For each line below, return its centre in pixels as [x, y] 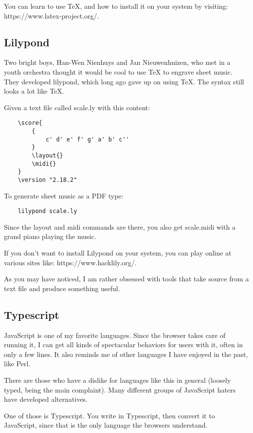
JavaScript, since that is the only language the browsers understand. [106, 425]
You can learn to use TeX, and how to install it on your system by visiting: [116, 6]
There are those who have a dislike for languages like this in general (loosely [117, 380]
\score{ [30, 123]
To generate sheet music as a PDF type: [64, 195]
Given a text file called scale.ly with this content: [77, 107]
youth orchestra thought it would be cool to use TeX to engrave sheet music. [118, 71]
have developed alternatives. [46, 399]
